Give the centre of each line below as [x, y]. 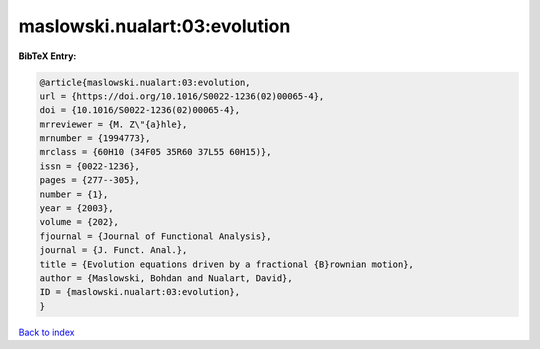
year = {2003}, [76, 208]
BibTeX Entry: [47, 56]
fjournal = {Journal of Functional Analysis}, [155, 236]
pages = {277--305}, [89, 180]
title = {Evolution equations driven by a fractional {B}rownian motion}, [227, 264]
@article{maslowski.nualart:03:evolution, [145, 82]
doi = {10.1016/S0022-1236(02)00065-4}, [139, 110]
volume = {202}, [79, 222]
